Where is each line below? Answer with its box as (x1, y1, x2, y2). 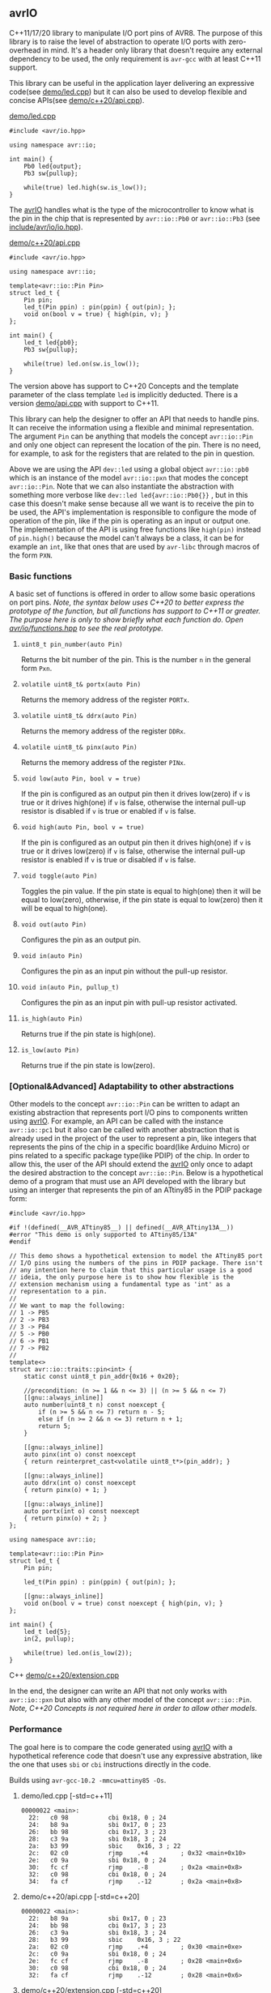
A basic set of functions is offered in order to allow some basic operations (9, 589, 256, 599)
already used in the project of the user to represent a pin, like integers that (9, 1134, 257, 1144)
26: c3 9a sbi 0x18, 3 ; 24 (28, 1928, 167, 1936)
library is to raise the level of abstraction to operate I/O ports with (9, 36, 227, 46)
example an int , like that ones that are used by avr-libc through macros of (9, 541, 260, 551)
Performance (9, 1724, 63, 1735)
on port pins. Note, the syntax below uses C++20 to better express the (9, 597, 245, 607)
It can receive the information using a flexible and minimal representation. (9, 422, 254, 432)
